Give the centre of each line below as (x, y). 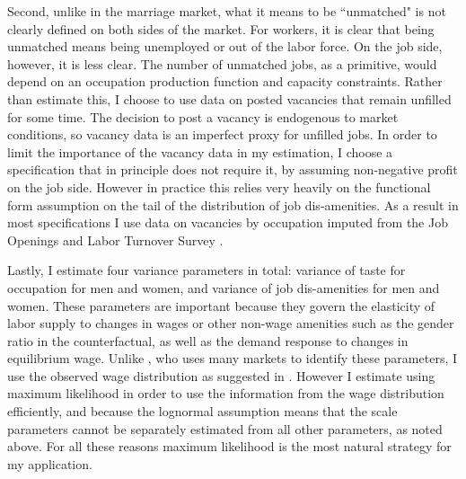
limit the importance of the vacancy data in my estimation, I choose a (200, 151)
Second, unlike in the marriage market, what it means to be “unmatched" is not (227, 11)
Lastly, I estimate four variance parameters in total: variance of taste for (207, 270)
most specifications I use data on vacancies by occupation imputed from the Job (228, 222)
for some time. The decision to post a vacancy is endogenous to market (203, 116)
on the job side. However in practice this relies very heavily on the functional (219, 186)
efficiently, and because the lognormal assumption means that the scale (202, 411)
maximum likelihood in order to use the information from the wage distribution (226, 393)
